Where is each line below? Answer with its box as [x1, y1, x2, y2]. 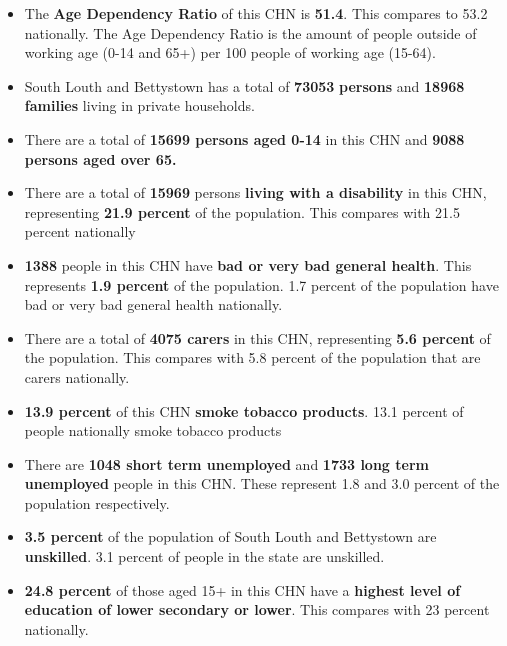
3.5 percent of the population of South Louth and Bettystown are [24, 526, 437, 547]
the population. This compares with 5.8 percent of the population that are [24, 347, 481, 368]
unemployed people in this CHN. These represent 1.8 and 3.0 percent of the [24, 473, 500, 494]
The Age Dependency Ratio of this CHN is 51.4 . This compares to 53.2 [24, 3, 488, 23]
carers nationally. [24, 366, 130, 387]
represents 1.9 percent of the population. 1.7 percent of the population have [24, 274, 499, 295]
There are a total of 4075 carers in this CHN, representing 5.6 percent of [24, 327, 491, 348]
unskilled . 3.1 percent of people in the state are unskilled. [24, 546, 385, 567]
